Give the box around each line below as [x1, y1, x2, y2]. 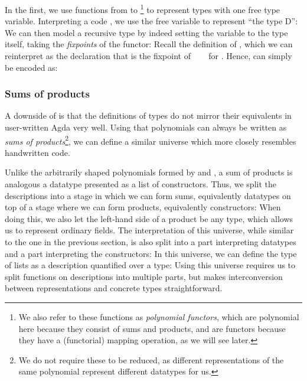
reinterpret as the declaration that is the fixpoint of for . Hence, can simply [5, 50, 292, 62]
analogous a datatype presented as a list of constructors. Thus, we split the [5, 178, 276, 190]
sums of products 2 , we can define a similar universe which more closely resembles [5, 133, 296, 147]
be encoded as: [5, 61, 58, 73]
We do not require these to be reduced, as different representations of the [18, 353, 284, 366]
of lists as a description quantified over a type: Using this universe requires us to [5, 259, 296, 271]
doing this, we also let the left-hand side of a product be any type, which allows [5, 212, 293, 224]
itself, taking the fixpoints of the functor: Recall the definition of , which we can [5, 38, 293, 50]
